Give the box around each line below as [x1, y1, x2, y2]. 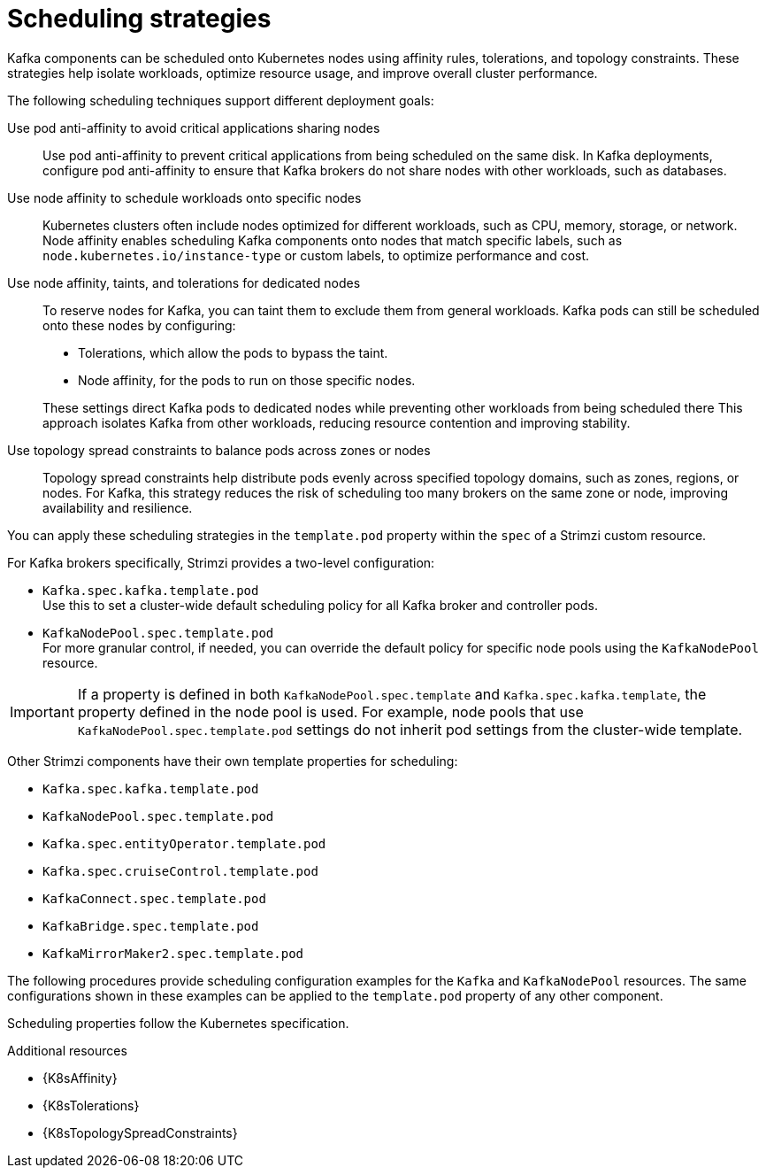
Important [10, 702, 74, 721]
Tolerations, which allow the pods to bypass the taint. [78, 344, 388, 360]
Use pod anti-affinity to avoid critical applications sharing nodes [7, 120, 380, 135]
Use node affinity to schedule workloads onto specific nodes [7, 189, 362, 205]
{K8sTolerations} [42, 1097, 140, 1113]
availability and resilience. [42, 499, 193, 515]
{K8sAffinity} [42, 1070, 118, 1086]
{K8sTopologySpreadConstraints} [42, 1125, 238, 1140]
